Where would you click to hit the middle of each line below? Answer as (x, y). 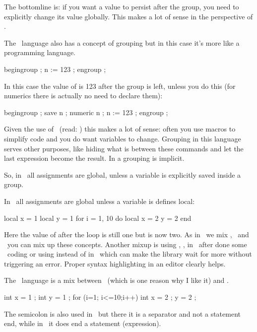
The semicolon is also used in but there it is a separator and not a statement (122, 313)
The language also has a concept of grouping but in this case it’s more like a (122, 42)
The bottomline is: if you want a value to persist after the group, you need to (122, 6)
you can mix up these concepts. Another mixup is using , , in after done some (127, 244)
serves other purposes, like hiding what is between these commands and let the (124, 148)
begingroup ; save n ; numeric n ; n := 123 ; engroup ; (86, 112)
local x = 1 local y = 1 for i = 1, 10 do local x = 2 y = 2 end (98, 218)
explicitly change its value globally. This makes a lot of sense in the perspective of (128, 16)
